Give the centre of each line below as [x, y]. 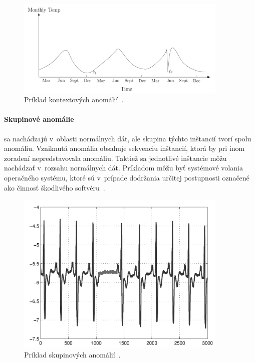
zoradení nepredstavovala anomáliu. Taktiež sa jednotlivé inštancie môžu [115, 158]
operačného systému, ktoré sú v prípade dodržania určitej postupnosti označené [127, 177]
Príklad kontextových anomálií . [74, 100]
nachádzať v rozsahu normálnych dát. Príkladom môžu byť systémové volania [123, 168]
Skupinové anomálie [39, 119]
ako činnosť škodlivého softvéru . [55, 187]
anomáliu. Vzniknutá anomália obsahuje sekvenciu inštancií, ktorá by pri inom [124, 148]
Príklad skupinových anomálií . [72, 354]
